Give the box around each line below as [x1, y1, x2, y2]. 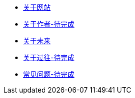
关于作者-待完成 [23, 20, 75, 28]
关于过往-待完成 [23, 53, 75, 62]
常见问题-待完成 [23, 70, 75, 78]
